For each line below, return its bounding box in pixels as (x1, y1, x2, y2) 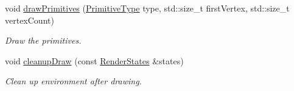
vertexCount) (5, 13, 54, 26)
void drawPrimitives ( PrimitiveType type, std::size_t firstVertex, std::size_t (5, 2, 290, 14)
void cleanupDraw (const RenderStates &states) (5, 54, 184, 67)
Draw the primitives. (5, 34, 82, 47)
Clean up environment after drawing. (5, 75, 142, 87)
